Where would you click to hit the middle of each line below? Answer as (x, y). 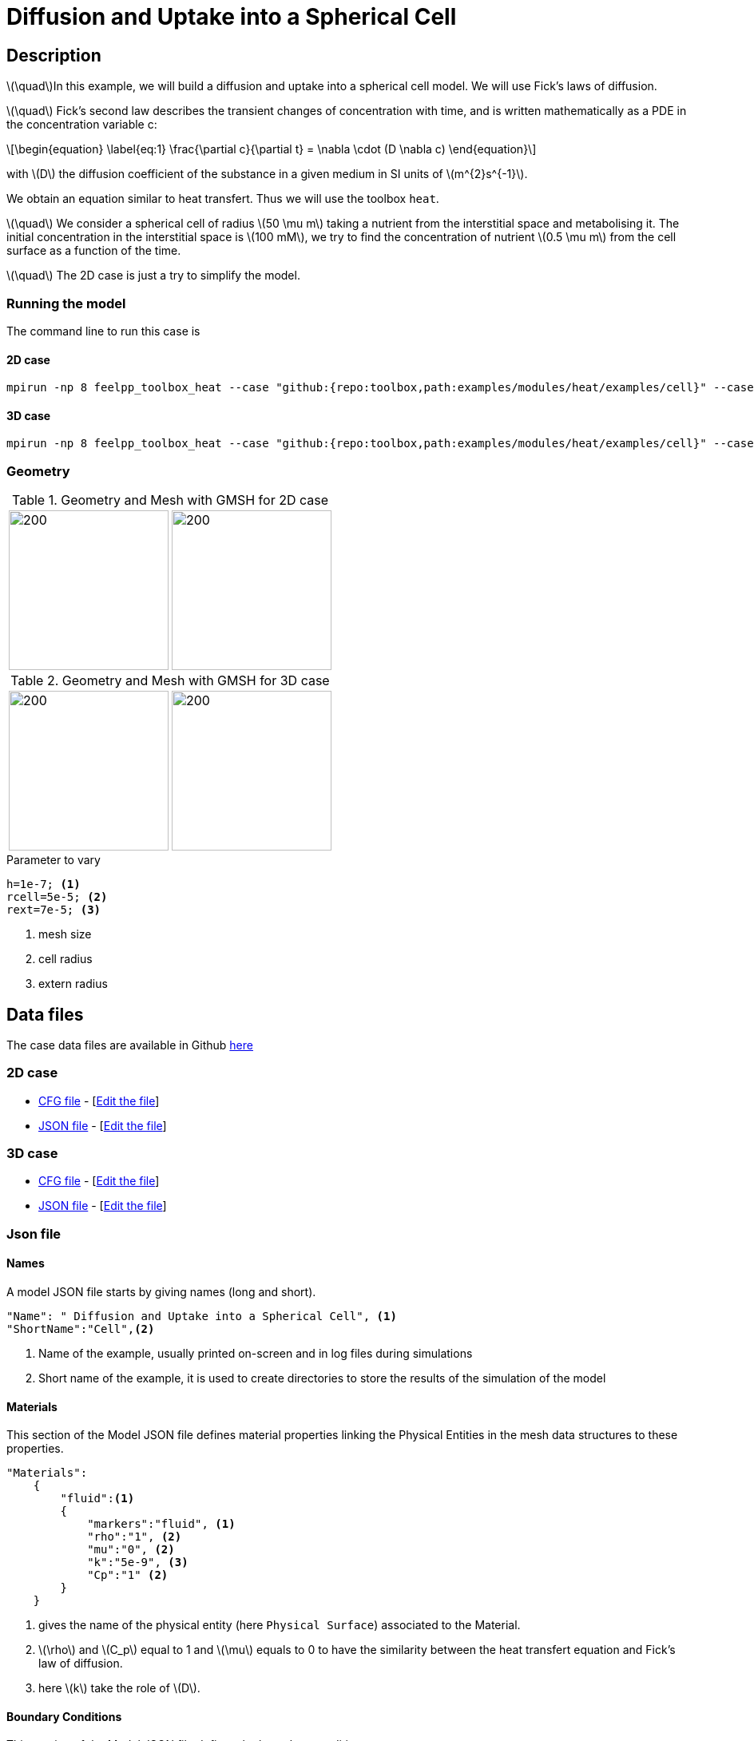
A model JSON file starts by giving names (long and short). (161, 1292)
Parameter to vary (54, 860)
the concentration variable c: (82, 125)
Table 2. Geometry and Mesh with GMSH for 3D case (170, 681)
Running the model (66, 303)
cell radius (65, 959)
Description (54, 55)
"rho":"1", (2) (135, 1537)
